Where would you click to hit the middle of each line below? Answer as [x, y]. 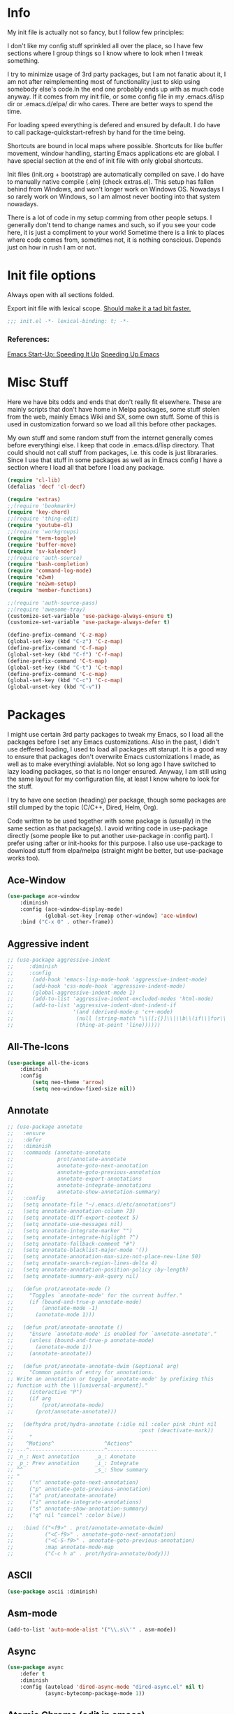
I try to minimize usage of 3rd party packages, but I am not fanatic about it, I [117, 74]
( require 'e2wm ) [31, 577]
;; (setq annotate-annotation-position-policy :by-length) [98, 1270]
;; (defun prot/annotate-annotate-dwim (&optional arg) [93, 1366]
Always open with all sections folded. [61, 294]
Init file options [52, 276]
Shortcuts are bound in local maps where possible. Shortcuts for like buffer [115, 145]
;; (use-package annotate [45, 1127]
